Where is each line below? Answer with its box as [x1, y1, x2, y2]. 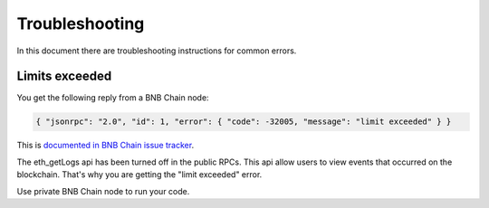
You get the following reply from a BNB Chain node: [16, 92, 209, 103]
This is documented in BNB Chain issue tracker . [16, 140, 195, 151]
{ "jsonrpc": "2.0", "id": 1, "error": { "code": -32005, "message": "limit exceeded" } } [35, 117, 452, 127]
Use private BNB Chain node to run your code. [16, 185, 190, 196]
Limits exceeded [16, 69, 112, 84]
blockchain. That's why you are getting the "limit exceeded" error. [16, 169, 263, 180]
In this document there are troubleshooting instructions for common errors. [16, 45, 297, 56]
